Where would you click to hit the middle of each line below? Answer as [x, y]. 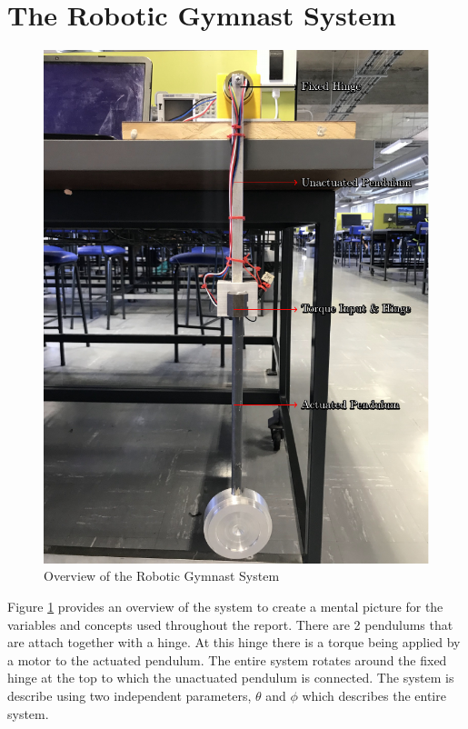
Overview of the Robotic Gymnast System [162, 576]
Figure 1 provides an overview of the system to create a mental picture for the [225, 607]
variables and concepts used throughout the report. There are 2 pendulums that [230, 624]
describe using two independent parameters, [129, 696]
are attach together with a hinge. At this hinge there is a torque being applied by [234, 642]
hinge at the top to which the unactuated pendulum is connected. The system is [231, 678]
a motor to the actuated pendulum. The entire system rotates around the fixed [227, 659]
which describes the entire [374, 696]
